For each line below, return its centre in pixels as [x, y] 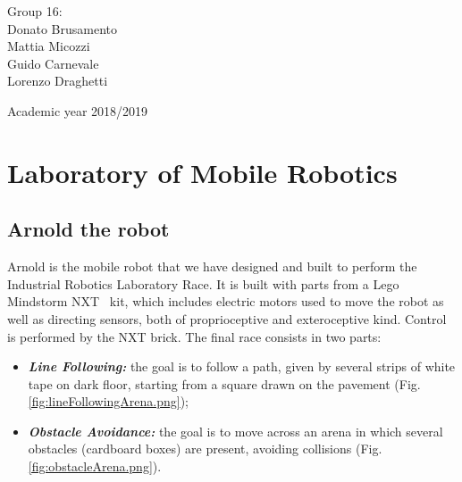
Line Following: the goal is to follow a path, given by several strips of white [242, 366]
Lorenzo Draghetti [58, 81]
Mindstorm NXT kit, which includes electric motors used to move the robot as [226, 301]
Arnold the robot [88, 229]
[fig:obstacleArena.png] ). [95, 466]
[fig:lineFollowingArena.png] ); [108, 401]
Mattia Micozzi [49, 46]
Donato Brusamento [63, 28]
